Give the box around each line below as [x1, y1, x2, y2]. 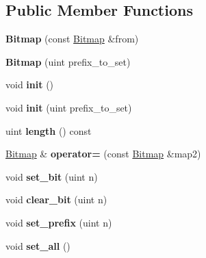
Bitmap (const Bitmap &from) [5, 31, 139, 46]
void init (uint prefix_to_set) [5, 100, 132, 114]
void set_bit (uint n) [5, 169, 98, 183]
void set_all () [5, 238, 70, 253]
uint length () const [5, 123, 92, 138]
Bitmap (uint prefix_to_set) [5, 54, 131, 68]
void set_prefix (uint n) [5, 215, 112, 229]
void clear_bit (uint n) [5, 192, 107, 207]
